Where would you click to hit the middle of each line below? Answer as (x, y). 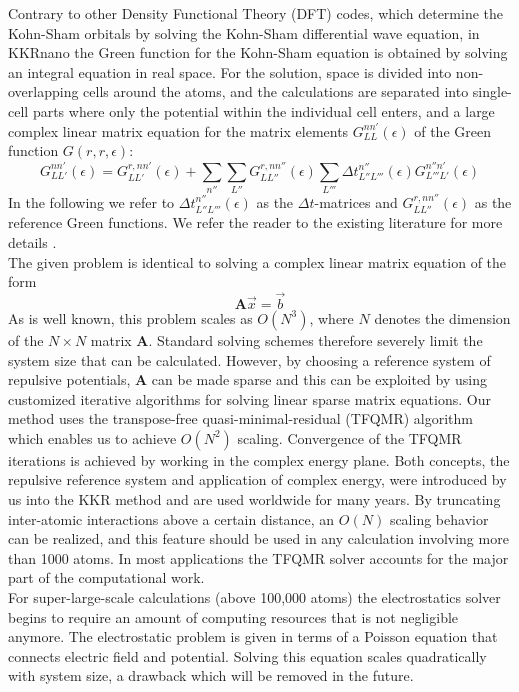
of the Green (452, 130)
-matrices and (356, 201)
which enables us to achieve (92, 437)
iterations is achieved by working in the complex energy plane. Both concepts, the (259, 459)
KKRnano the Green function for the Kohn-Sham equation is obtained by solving (258, 52)
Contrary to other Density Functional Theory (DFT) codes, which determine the (256, 13)
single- (492, 91)
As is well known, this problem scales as (130, 317)
